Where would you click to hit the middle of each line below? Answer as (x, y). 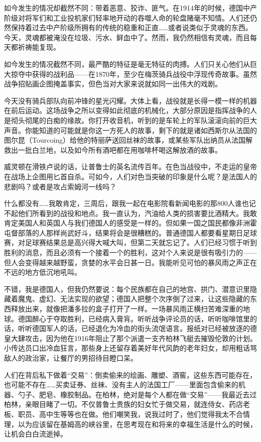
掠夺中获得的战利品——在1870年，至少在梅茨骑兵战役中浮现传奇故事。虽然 (134, 74)
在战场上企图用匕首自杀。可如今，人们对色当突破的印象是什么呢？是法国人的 (130, 176)
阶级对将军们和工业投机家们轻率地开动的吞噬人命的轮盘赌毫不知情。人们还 (127, 17)
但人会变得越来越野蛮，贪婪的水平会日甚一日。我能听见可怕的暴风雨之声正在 (130, 262)
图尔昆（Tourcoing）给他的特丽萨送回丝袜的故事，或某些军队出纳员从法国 (125, 140)
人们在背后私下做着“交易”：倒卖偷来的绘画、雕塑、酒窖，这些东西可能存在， (130, 374)
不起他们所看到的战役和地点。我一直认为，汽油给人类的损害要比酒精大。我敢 (130, 213)
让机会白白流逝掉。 (36, 434)
